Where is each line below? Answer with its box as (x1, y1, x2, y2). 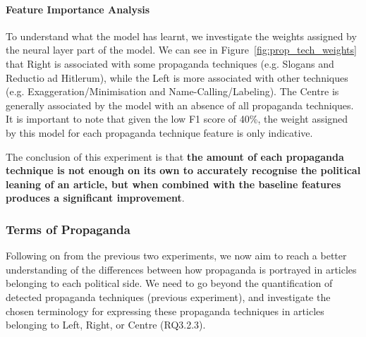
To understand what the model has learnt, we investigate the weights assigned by (6, 28, 357, 43)
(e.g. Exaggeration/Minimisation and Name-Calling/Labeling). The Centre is (6, 84, 339, 99)
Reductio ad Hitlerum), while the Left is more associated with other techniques (6, 70, 348, 85)
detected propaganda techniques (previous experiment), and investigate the (6, 289, 331, 304)
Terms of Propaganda (6, 220, 130, 238)
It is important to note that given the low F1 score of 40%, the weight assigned (6, 111, 348, 126)
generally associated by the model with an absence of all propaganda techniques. (6, 97, 354, 112)
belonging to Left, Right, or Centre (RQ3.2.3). (6, 317, 206, 332)
